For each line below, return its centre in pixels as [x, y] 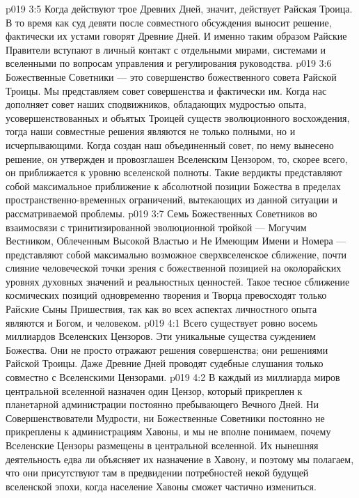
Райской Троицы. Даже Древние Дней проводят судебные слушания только [165, 363]
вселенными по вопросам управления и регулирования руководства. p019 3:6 [169, 63]
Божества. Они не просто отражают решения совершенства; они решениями [167, 349]
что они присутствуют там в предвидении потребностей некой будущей [157, 473]
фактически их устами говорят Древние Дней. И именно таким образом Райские [176, 36]
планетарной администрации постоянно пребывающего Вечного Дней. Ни [162, 404]
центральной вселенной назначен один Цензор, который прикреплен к [154, 390]
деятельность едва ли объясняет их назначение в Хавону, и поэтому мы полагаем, [180, 459]
